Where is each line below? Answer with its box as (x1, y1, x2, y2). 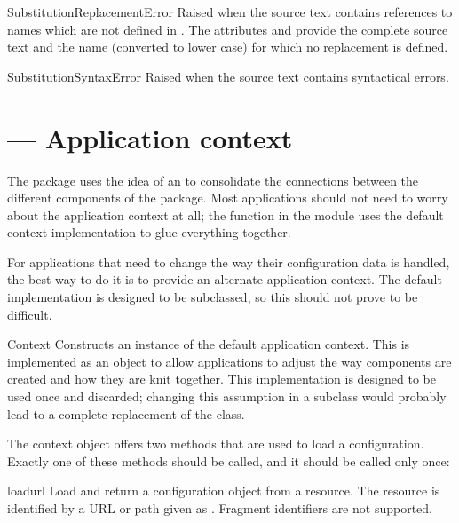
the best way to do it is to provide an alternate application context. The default (7, 270, 442, 289)
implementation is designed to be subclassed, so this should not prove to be (7, 288, 418, 306)
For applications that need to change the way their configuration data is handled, (7, 252, 450, 271)
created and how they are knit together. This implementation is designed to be (7, 369, 436, 388)
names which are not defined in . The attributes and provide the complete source (7, 20, 448, 38)
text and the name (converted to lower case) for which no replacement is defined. (7, 37, 448, 56)
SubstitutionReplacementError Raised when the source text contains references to (7, 3, 453, 20)
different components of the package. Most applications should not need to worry (7, 188, 448, 207)
